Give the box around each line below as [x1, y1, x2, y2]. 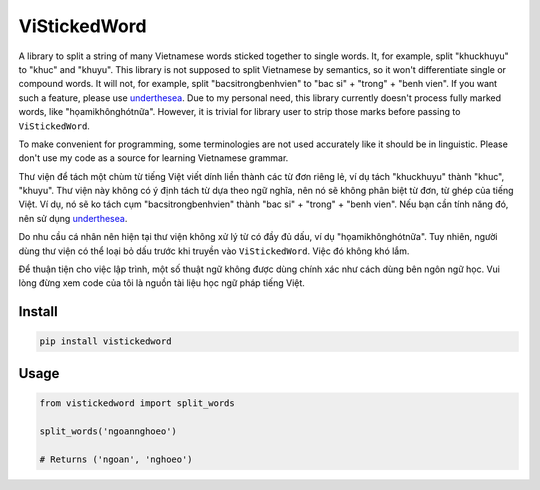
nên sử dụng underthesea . [18, 212, 128, 224]
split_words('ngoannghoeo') [39, 425, 177, 437]
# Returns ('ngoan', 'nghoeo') [39, 453, 194, 465]
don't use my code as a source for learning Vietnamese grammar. [18, 152, 289, 164]
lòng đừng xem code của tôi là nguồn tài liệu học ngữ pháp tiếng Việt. [18, 277, 305, 289]
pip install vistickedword [39, 336, 172, 347]
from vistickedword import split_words [39, 398, 235, 409]
